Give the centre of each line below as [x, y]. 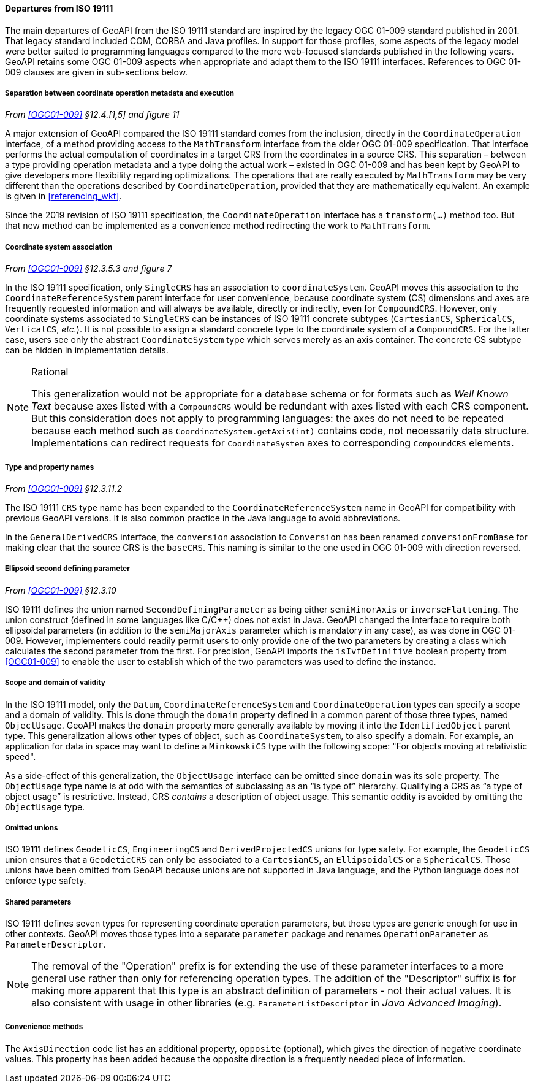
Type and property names [50, 467]
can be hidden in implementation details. [87, 350]
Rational [50, 372]
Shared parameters [38, 902]
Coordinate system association [59, 247]
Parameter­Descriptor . [55, 944]
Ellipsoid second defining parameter [67, 569]
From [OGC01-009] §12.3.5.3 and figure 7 [89, 269]
